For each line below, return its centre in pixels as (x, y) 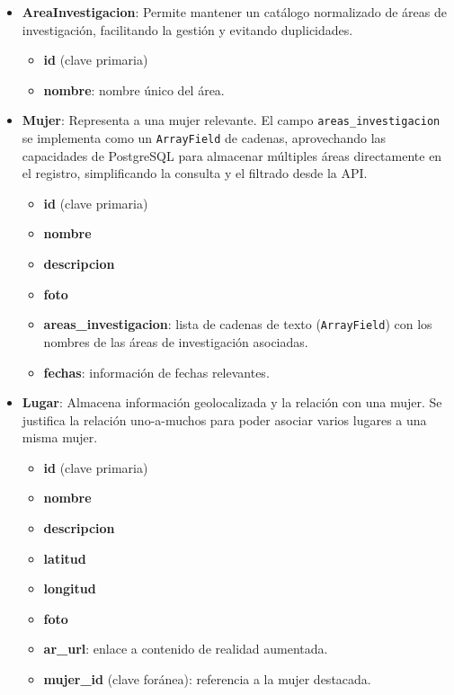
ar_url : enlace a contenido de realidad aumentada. (186, 649)
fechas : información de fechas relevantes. (156, 372)
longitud (70, 588)
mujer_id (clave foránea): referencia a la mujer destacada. (207, 679)
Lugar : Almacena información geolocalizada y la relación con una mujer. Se (232, 402)
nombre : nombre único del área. (134, 89)
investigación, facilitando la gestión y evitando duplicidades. (187, 29)
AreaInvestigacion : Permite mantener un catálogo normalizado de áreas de (234, 12)
